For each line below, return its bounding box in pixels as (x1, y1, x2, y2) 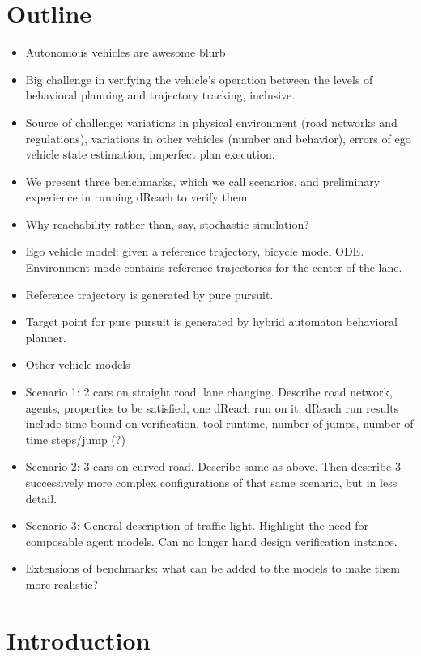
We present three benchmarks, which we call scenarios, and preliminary (25, 172, 381, 189)
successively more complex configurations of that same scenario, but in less (25, 474, 398, 490)
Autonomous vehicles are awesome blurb (25, 44, 226, 61)
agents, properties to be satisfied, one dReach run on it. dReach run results (25, 399, 399, 416)
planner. (25, 328, 66, 345)
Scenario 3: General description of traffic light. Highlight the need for (25, 517, 368, 534)
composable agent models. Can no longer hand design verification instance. (25, 532, 398, 549)
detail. (25, 489, 57, 506)
